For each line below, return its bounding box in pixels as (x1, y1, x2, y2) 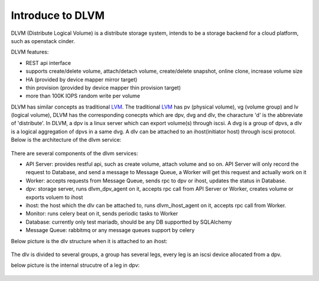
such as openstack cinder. (11, 37, 75, 44)
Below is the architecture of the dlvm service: (11, 136, 122, 143)
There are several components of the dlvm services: (11, 149, 138, 156)
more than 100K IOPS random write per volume (25, 92, 141, 100)
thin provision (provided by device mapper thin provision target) (25, 84, 181, 91)
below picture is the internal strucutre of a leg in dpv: (11, 262, 140, 269)
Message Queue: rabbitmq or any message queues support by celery (25, 227, 195, 234)
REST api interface (25, 59, 71, 66)
